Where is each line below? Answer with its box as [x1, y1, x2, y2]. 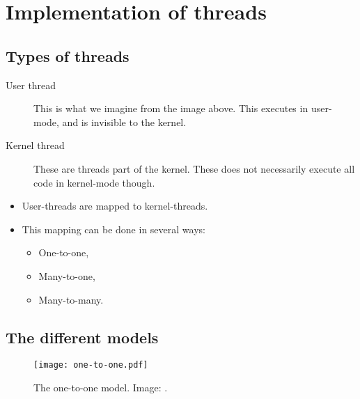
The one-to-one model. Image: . [33, 380, 168, 394]
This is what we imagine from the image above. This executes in [33, 101, 308, 116]
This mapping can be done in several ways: [22, 221, 205, 236]
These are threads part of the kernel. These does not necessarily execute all [33, 161, 355, 175]
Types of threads [6, 45, 130, 66]
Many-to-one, [38, 268, 95, 283]
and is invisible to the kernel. [62, 114, 187, 129]
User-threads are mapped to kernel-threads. [22, 198, 208, 213]
